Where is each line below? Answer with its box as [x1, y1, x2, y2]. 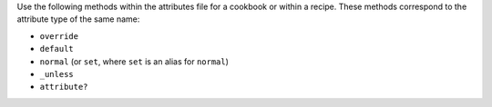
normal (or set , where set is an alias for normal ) [39, 55, 230, 67]
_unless [39, 69, 75, 79]
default [39, 44, 75, 54]
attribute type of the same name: [16, 14, 140, 24]
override [39, 31, 79, 41]
